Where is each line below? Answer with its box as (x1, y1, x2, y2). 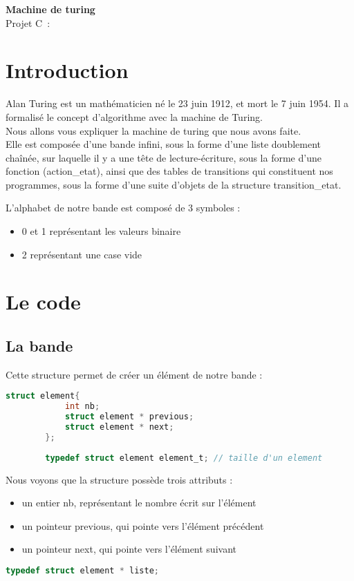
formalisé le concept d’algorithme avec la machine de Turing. (6, 109, 263, 124)
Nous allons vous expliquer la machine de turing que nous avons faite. (6, 123, 301, 137)
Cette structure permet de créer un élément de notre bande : (6, 367, 263, 381)
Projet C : (6, 15, 50, 30)
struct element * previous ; (64, 412, 194, 422)
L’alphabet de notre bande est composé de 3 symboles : (6, 200, 241, 215)
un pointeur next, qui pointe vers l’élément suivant (21, 542, 236, 556)
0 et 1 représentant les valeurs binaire (21, 224, 181, 238)
